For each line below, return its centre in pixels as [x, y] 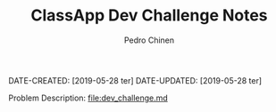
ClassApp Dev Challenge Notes [149, 16]
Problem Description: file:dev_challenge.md [88, 98]
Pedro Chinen [149, 40]
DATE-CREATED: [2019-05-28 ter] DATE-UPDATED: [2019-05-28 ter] [135, 80]
